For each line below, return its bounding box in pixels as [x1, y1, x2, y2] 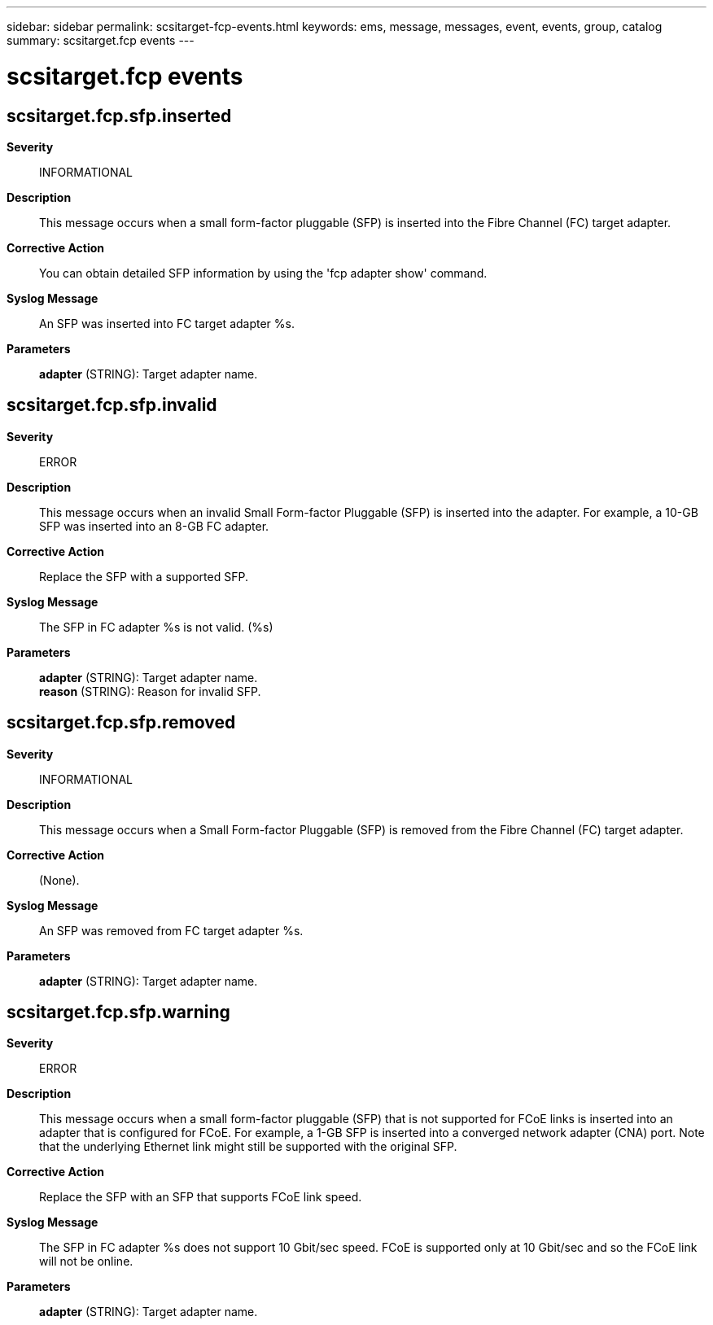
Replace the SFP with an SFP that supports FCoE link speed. [39, 1190, 362, 1205]
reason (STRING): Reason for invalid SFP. [39, 684, 261, 698]
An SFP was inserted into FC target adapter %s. [39, 316, 295, 330]
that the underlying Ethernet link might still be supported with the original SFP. [39, 1139, 457, 1154]
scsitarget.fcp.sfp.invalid [7, 395, 217, 416]
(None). [39, 872, 80, 887]
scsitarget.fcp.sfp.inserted [7, 105, 232, 126]
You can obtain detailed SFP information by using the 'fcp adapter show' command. [39, 265, 488, 280]
